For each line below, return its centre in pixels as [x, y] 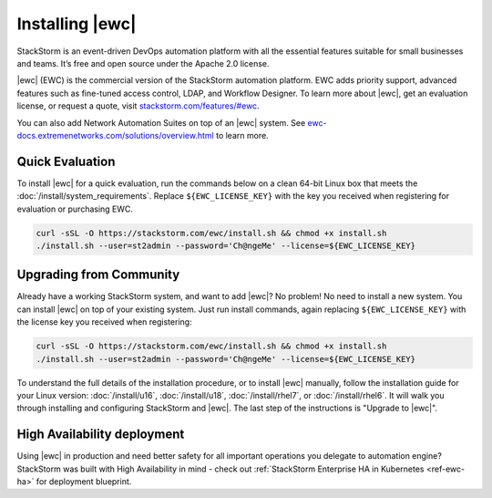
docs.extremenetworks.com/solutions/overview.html [115, 135]
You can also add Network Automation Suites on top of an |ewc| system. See [161, 122]
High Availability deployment [101, 435]
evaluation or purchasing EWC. [75, 209]
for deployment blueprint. [84, 482]
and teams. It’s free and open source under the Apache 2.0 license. [143, 63]
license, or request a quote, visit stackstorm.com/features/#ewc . [138, 106]
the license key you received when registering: [104, 322]
